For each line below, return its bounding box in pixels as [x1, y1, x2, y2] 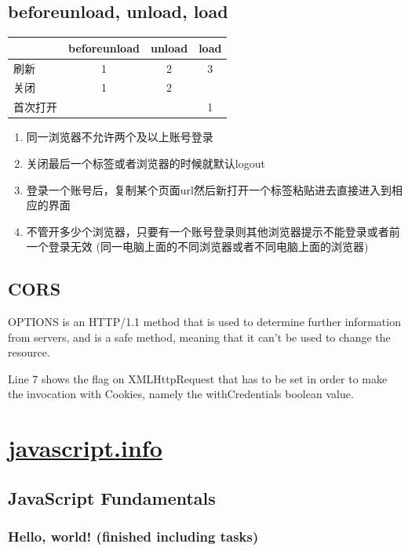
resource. [8, 344, 50, 361]
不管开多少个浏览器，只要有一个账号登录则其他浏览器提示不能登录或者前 [26, 223, 400, 239]
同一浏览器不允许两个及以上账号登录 [26, 129, 213, 145]
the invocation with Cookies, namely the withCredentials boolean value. [8, 386, 354, 402]
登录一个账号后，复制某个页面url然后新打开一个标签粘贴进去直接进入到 [26, 181, 392, 198]
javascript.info [8, 432, 162, 464]
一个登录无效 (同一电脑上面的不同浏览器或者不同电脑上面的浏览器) [26, 238, 369, 255]
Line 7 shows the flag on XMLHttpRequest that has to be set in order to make [8, 370, 388, 386]
